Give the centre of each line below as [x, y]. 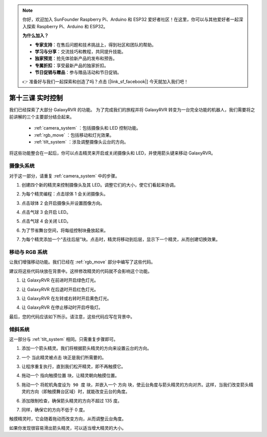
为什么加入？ [36, 36]
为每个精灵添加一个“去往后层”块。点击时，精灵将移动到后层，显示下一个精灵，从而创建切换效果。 [121, 240]
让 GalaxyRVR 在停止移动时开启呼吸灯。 [62, 307]
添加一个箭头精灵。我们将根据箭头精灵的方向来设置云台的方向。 [87, 348]
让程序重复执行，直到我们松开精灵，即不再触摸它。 [73, 367]
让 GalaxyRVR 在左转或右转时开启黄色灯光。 [67, 298]
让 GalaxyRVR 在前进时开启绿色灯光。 [60, 280]
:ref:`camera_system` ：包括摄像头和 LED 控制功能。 [87, 128]
